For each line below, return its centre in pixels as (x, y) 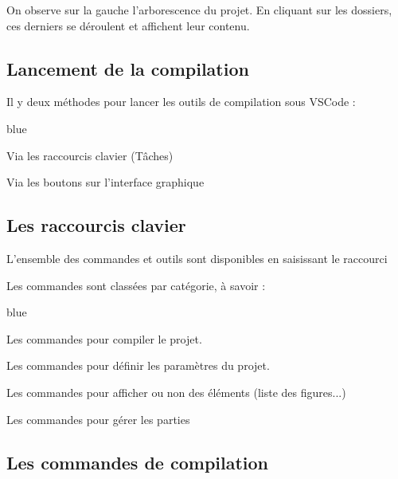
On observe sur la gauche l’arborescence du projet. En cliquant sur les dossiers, (199, 10)
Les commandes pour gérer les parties (98, 419)
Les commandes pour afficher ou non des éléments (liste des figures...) (176, 392)
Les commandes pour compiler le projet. (104, 338)
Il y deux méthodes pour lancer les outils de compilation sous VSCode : (181, 102)
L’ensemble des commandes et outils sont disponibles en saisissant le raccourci (197, 258)
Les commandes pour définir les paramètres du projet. (138, 365)
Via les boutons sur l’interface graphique (105, 182)
